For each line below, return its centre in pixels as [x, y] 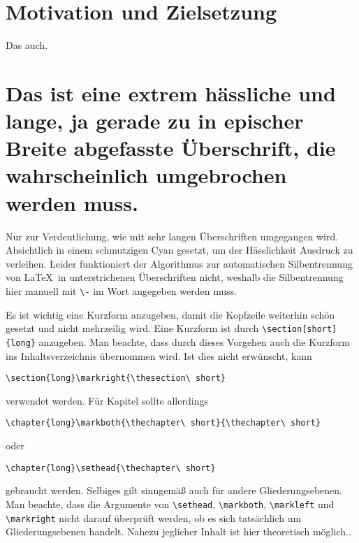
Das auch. [27, 45]
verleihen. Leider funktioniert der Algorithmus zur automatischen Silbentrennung [179, 263]
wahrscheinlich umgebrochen [146, 175]
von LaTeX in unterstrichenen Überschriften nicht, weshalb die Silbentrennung [175, 277]
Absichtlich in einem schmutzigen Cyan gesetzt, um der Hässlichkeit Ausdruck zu [179, 250]
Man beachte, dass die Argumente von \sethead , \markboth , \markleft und [170, 504]
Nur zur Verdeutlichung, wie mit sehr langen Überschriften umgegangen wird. [172, 236]
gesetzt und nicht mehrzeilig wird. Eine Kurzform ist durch [132, 328]
